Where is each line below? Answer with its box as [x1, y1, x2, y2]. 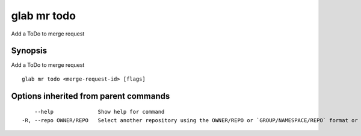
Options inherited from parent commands [11, 91, 170, 101]
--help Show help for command [34, 108, 165, 116]
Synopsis [11, 46, 48, 56]
